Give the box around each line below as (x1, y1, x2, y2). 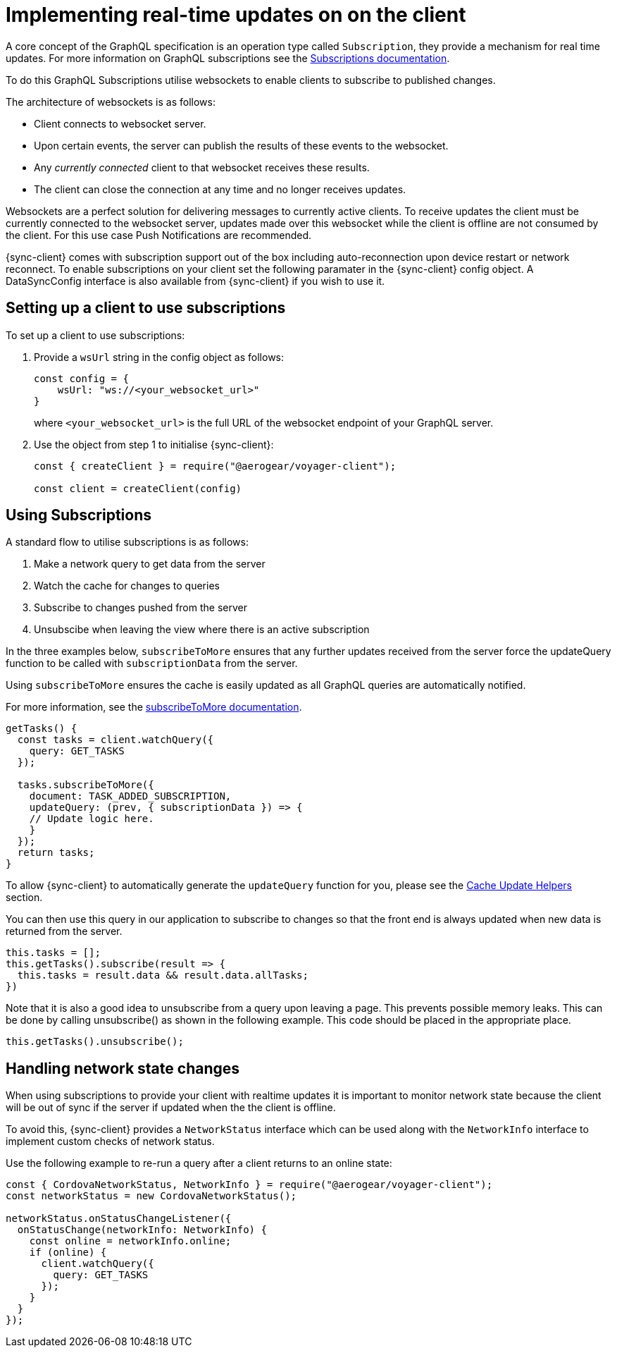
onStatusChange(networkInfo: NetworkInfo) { (17, 1224, 267, 1236)
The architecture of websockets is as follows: (6, 95, 216, 108)
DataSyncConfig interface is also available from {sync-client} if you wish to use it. (6, 274, 385, 287)
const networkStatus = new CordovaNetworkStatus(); (6, 1190, 297, 1202)
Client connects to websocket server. (34, 117, 206, 130)
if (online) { (29, 1247, 107, 1259)
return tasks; (17, 847, 95, 859)
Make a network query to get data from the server (34, 558, 266, 570)
